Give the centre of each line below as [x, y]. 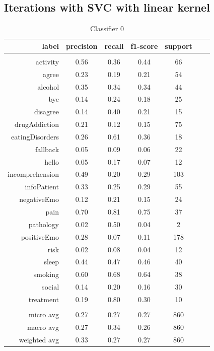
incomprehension [33, 174]
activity [47, 61]
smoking [46, 274]
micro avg [44, 314]
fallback [47, 149]
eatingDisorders [35, 136]
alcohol [48, 86]
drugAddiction [37, 124]
